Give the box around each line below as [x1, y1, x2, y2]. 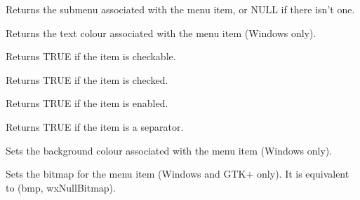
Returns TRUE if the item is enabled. [6, 96, 168, 110]
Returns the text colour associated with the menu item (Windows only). [6, 25, 316, 40]
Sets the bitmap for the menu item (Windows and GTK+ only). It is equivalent [6, 166, 349, 181]
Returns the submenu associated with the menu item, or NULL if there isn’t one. [6, 2, 355, 16]
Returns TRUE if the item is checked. [6, 72, 168, 87]
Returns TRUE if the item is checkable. [6, 49, 176, 64]
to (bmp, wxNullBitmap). [6, 180, 116, 194]
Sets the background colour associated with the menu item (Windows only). [6, 143, 333, 157]
